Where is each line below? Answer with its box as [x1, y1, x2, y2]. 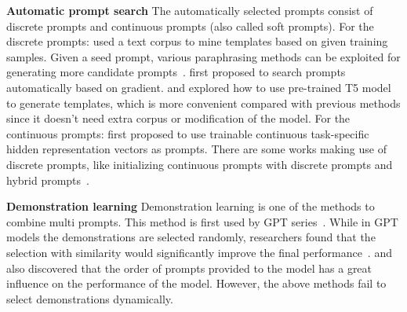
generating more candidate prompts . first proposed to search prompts [6, 64, 346, 80]
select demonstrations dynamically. [6, 290, 173, 306]
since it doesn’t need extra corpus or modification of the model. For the [6, 110, 351, 127]
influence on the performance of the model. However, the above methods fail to [6, 275, 387, 292]
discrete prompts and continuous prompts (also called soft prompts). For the [6, 17, 374, 34]
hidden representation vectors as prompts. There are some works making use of [6, 141, 387, 157]
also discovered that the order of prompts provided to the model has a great [6, 259, 372, 276]
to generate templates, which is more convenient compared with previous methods [6, 94, 401, 111]
